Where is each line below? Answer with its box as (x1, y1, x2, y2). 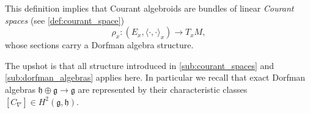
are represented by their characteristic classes (78, 82, 248, 95)
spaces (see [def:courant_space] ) (5, 13, 124, 26)
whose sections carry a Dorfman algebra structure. (5, 38, 194, 51)
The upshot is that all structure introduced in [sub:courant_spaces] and (5, 59, 275, 71)
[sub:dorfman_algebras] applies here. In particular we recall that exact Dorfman (5, 71, 306, 84)
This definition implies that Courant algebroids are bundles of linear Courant (5, 2, 294, 14)
